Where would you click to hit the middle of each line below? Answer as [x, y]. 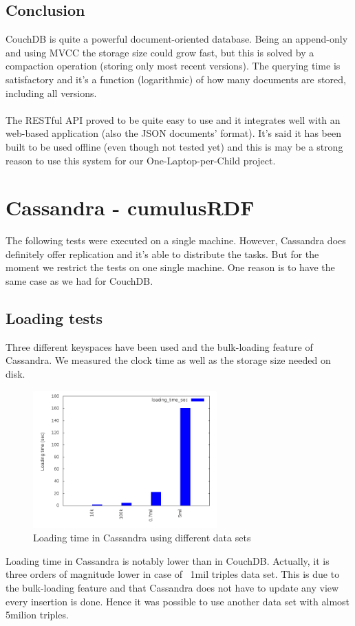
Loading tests [54, 318]
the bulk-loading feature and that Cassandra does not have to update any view [172, 587]
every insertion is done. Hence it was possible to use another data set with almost [178, 601]
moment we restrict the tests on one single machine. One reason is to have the [170, 267]
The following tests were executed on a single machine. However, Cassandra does [176, 240]
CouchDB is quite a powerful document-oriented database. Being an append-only [177, 39]
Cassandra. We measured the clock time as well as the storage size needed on [168, 360]
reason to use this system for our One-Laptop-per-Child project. [141, 160]
